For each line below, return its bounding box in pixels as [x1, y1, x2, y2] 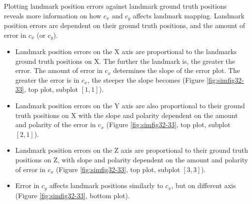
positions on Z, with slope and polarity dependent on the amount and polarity [15, 155, 248, 165]
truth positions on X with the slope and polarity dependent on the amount [15, 110, 238, 120]
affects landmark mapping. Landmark [133, 10, 245, 20]
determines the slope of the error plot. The [113, 65, 240, 75]
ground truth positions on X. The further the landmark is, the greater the [15, 56, 236, 66]
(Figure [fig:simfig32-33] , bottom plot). [15, 190, 130, 200]
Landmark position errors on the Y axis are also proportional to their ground [15, 101, 245, 111]
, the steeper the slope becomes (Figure [87, 74, 205, 85]
